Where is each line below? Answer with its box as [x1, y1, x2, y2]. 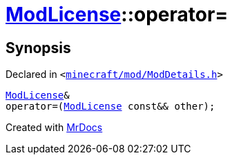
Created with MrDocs [6, 121, 103, 134]
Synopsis [6, 39, 71, 57]
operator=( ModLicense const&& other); [6, 101, 215, 112]
